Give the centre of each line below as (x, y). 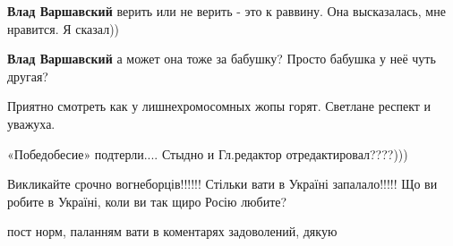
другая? (28, 76)
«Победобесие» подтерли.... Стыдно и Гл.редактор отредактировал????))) (208, 153)
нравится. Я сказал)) (64, 28)
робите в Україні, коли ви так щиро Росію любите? (147, 201)
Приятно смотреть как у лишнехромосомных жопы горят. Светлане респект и (219, 106)
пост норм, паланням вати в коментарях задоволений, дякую (172, 231)
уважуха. (31, 123)
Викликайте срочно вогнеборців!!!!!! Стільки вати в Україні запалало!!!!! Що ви (222, 184)
